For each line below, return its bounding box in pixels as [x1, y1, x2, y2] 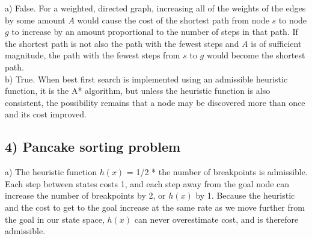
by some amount [5, 13, 66, 26]
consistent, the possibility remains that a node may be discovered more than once [5, 96, 305, 108]
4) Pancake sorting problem [5, 137, 181, 156]
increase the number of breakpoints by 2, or [5, 189, 166, 202]
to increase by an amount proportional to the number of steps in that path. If [11, 25, 298, 38]
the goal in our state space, [5, 213, 105, 225]
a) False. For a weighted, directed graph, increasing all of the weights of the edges [5, 2, 306, 14]
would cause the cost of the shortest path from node [77, 13, 269, 26]
